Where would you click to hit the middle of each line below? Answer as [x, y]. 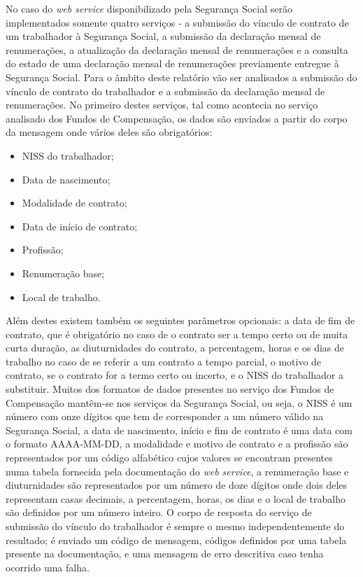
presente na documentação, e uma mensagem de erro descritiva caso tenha [165, 554]
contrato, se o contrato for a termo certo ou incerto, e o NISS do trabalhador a [175, 375]
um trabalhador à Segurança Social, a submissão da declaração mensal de [163, 36]
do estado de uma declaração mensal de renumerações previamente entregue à [172, 63]
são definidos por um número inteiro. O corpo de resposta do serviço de [159, 512]
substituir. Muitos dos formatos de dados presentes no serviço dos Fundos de [170, 389]
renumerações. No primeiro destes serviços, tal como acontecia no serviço [162, 105]
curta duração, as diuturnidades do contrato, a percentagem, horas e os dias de [175, 348]
